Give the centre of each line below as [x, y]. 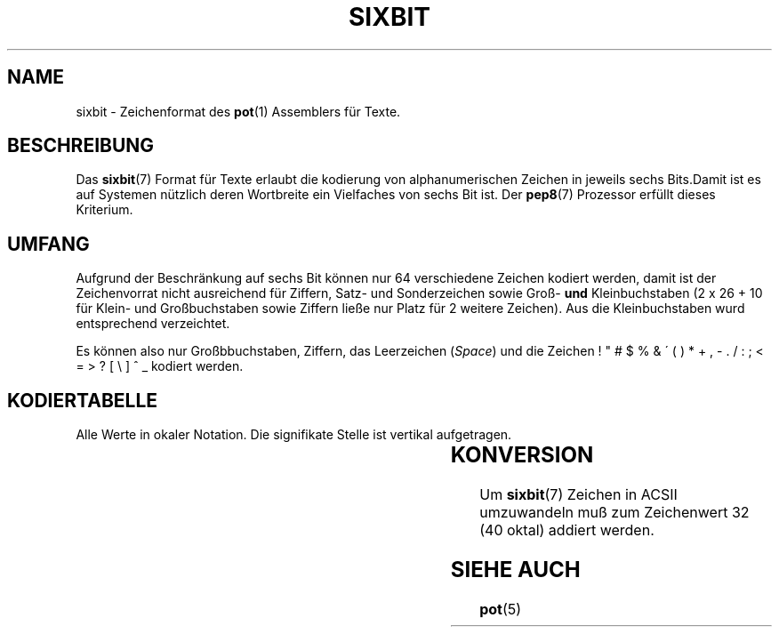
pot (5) [501, 609]
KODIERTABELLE [83, 400]
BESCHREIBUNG [81, 146]
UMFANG [48, 244]
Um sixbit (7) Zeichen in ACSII [578, 495]
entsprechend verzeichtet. [153, 324]
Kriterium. [104, 210]
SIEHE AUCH [515, 569]
